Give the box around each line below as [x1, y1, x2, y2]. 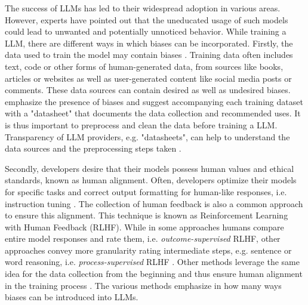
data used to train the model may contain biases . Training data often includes [5, 48, 293, 61]
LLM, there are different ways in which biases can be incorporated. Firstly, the [5, 36, 293, 49]
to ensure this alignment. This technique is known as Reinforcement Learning [5, 209, 288, 221]
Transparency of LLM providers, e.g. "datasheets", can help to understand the [5, 130, 290, 143]
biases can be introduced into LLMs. [5, 291, 138, 303]
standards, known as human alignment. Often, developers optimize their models [5, 174, 297, 186]
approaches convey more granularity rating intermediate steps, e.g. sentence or [5, 244, 292, 256]
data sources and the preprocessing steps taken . [5, 142, 181, 155]
